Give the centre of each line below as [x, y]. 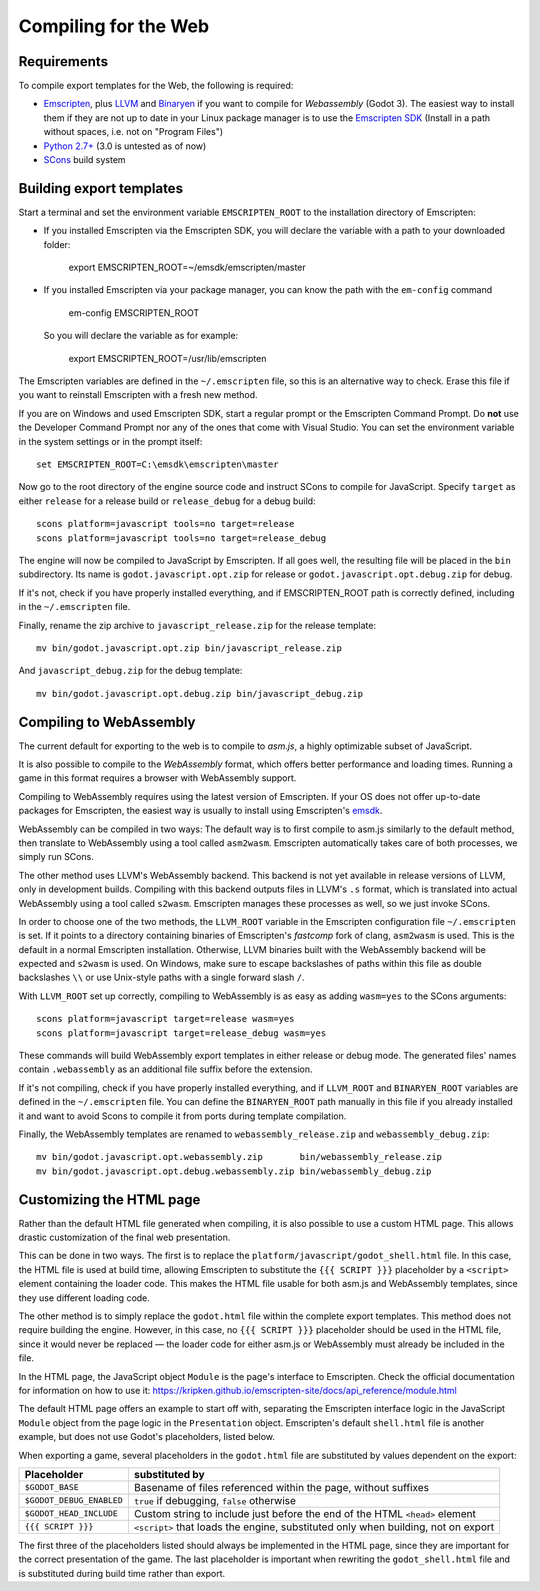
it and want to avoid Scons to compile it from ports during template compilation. [182, 1116]
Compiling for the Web [114, 26]
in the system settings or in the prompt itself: [110, 441]
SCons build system [84, 160]
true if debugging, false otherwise [215, 1500]
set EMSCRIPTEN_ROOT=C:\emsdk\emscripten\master [157, 464]
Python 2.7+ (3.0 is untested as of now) [125, 146]
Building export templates [101, 188]
